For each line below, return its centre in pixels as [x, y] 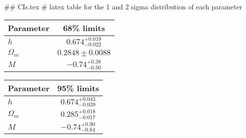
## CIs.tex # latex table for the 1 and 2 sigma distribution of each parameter [123, 6]
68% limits [84, 28]
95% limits [78, 88]
